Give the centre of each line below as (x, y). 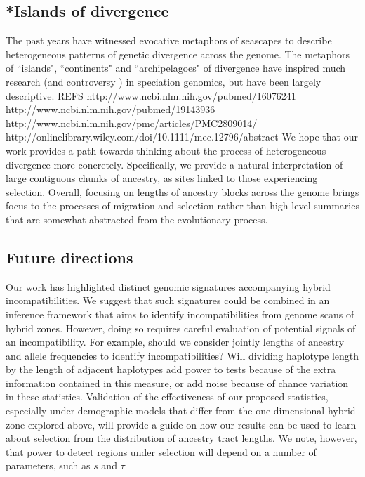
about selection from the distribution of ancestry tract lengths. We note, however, (181, 438)
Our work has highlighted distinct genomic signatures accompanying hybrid (168, 286)
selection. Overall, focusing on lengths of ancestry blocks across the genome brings (182, 191)
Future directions (69, 257)
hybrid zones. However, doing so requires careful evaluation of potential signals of (181, 328)
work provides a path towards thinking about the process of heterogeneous (166, 150)
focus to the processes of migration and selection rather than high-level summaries (182, 205)
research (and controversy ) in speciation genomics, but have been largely (164, 81)
